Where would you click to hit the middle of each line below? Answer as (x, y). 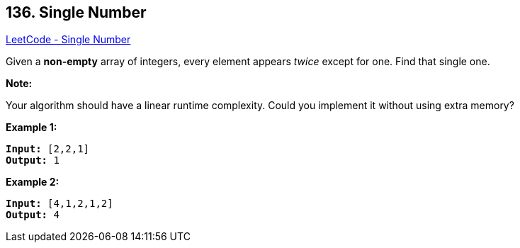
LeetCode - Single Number (68, 40)
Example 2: (33, 182)
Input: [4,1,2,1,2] (60, 204)
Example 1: (32, 128)
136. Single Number (76, 12)
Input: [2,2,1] (48, 149)
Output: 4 (33, 215)
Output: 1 (33, 160)
